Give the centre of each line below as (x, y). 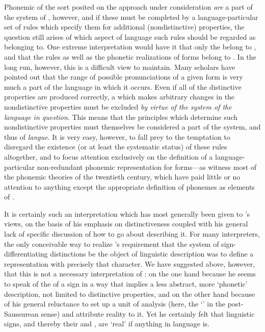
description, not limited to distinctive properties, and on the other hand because (130, 293)
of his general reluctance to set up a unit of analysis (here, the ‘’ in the (115, 304)
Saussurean (21, 313)
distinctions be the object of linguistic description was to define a (152, 254)
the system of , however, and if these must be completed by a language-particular (131, 17)
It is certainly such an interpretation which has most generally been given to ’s (127, 213)
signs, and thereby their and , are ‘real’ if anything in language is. (107, 324)
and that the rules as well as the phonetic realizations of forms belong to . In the (130, 56)
